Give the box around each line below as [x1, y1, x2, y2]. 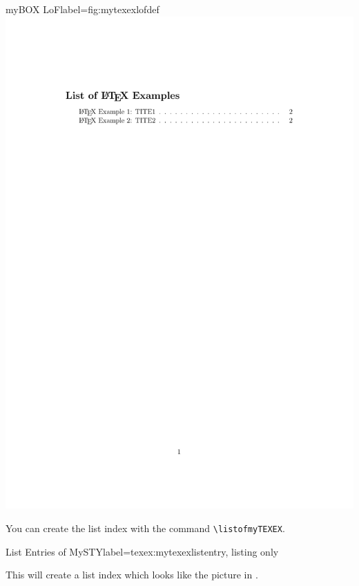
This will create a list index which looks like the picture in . [6, 567, 258, 582]
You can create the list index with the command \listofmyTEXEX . [6, 521, 285, 536]
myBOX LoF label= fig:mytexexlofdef [6, 2, 159, 16]
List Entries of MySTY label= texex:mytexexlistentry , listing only [6, 544, 279, 558]
